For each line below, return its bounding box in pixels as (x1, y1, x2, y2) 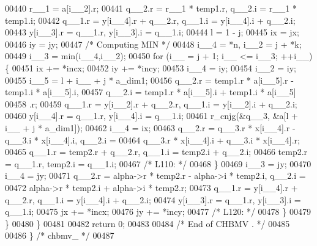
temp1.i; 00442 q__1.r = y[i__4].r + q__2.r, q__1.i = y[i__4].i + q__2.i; (5, 13, 296, 26)
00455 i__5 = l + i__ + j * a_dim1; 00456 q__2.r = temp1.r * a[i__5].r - (5, 73, 294, 86)
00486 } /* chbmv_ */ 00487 (5, 229, 114, 242)
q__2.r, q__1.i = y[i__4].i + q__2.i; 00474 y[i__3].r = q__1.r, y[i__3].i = (5, 193, 301, 206)
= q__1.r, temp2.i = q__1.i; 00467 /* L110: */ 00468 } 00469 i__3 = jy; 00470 (5, 157, 311, 170)
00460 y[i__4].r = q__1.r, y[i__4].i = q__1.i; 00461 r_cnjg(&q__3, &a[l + (5, 109, 298, 122)
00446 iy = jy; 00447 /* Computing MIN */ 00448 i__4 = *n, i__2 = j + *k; (5, 37, 302, 50)
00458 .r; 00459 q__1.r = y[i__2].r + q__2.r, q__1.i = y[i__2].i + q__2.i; (5, 97, 297, 110)
